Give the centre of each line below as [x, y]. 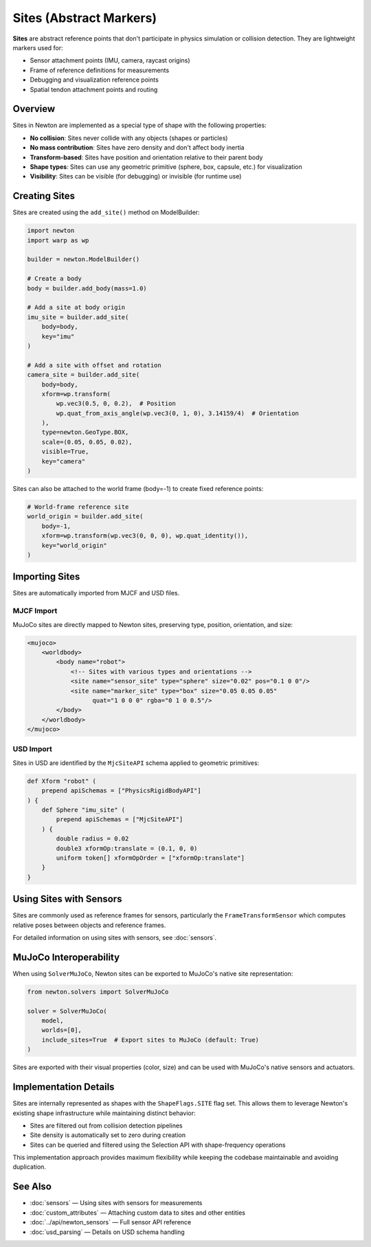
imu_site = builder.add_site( [78, 317]
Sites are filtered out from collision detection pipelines [106, 1125]
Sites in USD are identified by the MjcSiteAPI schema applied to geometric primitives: [136, 763]
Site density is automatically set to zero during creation [108, 1135]
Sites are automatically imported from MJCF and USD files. [96, 593]
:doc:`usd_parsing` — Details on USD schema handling [107, 1232]
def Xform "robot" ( [61, 781]
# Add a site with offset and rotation [94, 365]
